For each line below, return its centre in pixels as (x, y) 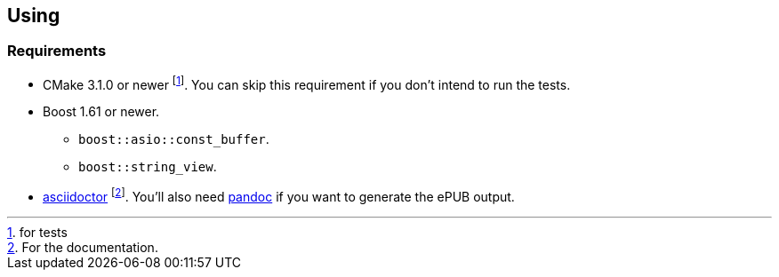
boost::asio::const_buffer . (174, 139)
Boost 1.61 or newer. (101, 112)
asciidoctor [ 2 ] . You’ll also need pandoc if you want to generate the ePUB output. (279, 196)
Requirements (57, 51)
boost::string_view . (148, 167)
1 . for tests (37, 233)
